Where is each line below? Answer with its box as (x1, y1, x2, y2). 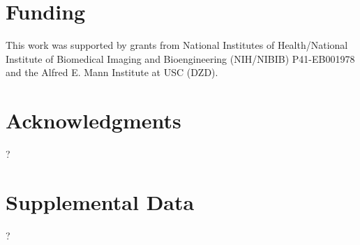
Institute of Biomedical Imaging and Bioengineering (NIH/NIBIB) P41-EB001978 (6, 51, 355, 66)
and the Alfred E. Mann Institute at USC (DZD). (6, 65, 218, 80)
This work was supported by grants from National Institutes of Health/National (6, 38, 348, 52)
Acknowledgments (6, 106, 181, 135)
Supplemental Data (6, 187, 195, 216)
